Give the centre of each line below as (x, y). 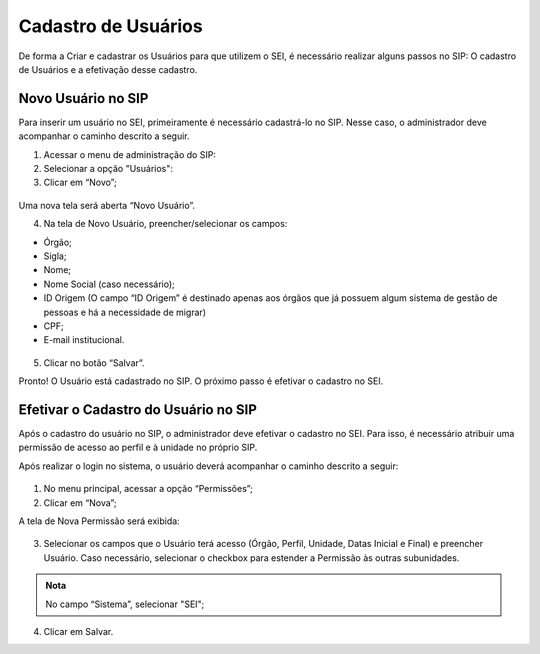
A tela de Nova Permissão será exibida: (99, 521)
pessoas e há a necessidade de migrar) (125, 312)
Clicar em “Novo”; (80, 182)
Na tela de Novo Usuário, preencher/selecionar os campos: (165, 224)
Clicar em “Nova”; (80, 502)
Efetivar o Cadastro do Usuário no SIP (137, 409)
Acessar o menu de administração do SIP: (130, 154)
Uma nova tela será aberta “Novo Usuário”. (106, 205)
